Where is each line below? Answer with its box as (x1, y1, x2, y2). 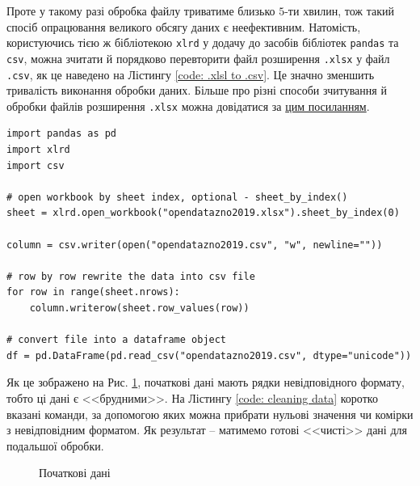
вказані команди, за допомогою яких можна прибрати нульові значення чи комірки (6, 405, 414, 422)
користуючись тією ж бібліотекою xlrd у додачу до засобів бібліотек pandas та (6, 34, 399, 51)
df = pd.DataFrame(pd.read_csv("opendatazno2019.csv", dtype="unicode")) (6, 349, 412, 361)
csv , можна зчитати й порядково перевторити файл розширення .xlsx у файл (6, 49, 390, 66)
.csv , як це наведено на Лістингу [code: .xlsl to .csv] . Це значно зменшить (6, 66, 375, 82)
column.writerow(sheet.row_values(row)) (29, 302, 250, 314)
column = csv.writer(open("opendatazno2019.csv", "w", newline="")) (6, 239, 383, 251)
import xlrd (6, 144, 70, 155)
